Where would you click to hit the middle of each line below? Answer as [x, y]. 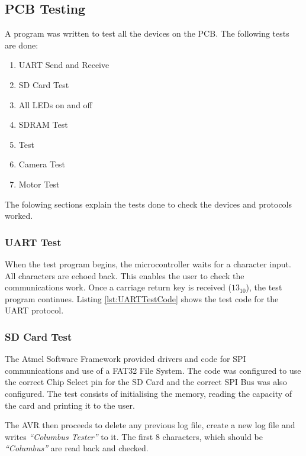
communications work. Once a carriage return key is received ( [118, 287]
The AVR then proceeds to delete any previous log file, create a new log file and [150, 425]
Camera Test [42, 164]
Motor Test [39, 184]
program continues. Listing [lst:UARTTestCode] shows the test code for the [142, 298]
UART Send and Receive [64, 65]
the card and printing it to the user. [70, 405]
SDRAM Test [43, 124]
